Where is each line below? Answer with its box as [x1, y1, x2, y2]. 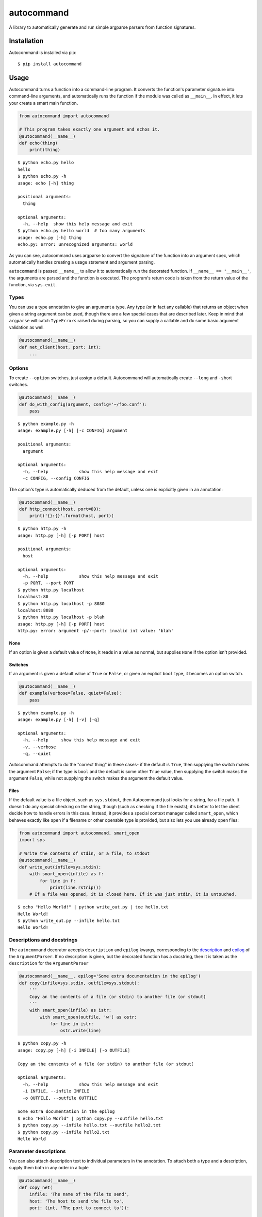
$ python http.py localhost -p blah [17, 614, 105, 620]
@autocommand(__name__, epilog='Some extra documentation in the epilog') [19, 974, 201, 979]
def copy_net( [19, 1184, 53, 1190]
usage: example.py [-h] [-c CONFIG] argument [17, 428, 128, 433]
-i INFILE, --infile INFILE [22, 1088, 90, 1094]
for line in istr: [49, 1021, 94, 1027]
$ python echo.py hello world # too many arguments [17, 228, 146, 234]
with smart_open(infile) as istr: [29, 1008, 112, 1013]
